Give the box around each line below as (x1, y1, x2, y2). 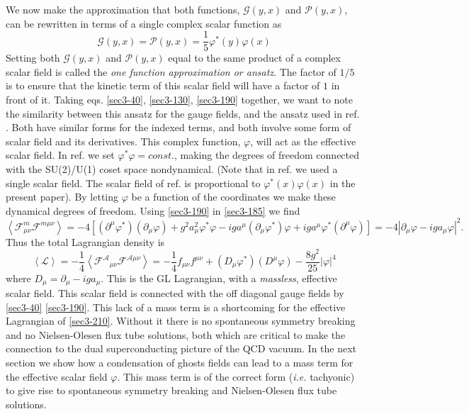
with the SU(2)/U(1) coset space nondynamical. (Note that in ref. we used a (6, 162, 338, 176)
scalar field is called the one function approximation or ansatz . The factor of (6, 64, 337, 79)
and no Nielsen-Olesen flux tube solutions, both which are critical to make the (6, 327, 346, 342)
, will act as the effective (250, 133, 356, 148)
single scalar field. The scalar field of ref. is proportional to (6, 175, 261, 190)
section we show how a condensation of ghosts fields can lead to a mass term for (6, 355, 354, 370)
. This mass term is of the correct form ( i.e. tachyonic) (117, 369, 355, 384)
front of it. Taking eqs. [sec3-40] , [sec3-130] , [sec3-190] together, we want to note (6, 92, 353, 107)
